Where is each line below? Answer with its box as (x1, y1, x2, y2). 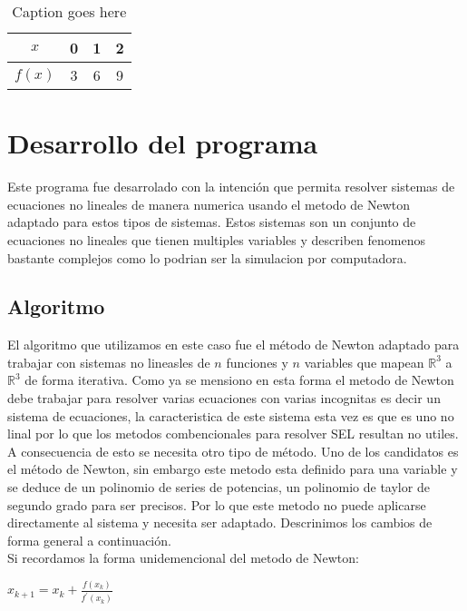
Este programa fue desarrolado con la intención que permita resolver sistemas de (7, 177, 455, 196)
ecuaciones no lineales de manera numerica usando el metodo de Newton (7, 194, 410, 213)
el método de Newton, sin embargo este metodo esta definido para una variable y (7, 459, 458, 478)
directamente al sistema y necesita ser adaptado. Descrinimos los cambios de (7, 513, 433, 532)
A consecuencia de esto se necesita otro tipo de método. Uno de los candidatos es (7, 441, 459, 460)
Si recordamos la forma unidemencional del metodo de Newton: (7, 548, 359, 567)
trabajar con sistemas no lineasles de (7, 352, 210, 371)
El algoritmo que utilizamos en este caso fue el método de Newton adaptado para (7, 335, 460, 354)
